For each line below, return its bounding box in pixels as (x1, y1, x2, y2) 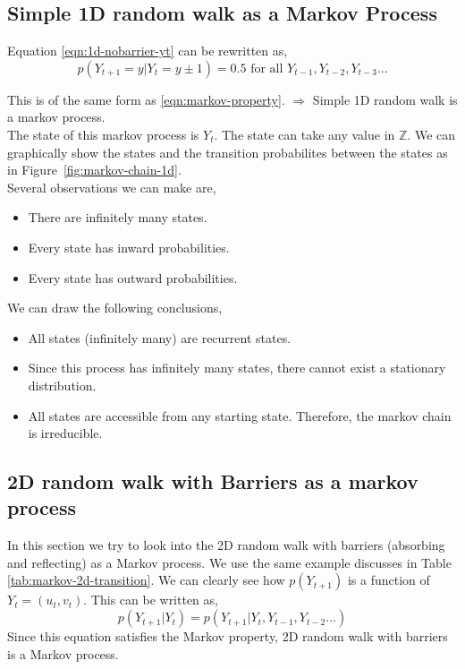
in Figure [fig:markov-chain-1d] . (7, 160, 182, 179)
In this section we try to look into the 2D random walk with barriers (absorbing (7, 536, 445, 554)
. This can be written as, (83, 590, 218, 609)
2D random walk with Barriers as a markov (7, 467, 418, 495)
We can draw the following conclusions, (7, 298, 223, 317)
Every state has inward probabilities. (28, 237, 230, 256)
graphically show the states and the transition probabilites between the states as (7, 142, 448, 161)
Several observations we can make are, (7, 177, 216, 196)
